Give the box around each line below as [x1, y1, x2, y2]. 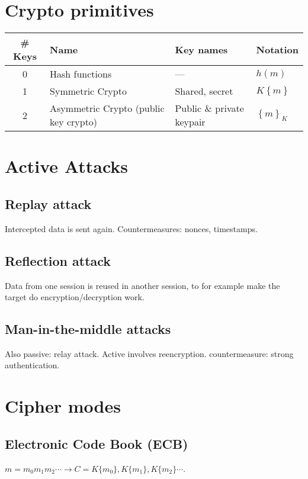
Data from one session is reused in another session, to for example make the [5, 279, 280, 291]
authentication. [5, 359, 60, 371]
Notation [256, 42, 299, 56]
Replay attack [5, 194, 92, 213]
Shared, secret [175, 84, 233, 98]
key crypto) [50, 115, 98, 129]
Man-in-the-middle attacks [5, 320, 171, 338]
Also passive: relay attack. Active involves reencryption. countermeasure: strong [5, 347, 294, 359]
